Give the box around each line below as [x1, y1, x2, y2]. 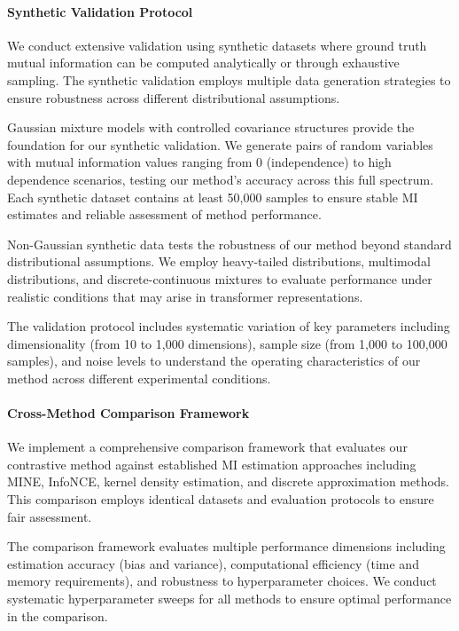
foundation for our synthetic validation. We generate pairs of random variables [7, 135, 433, 154]
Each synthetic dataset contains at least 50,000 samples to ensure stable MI [7, 187, 418, 206]
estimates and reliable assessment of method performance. [7, 205, 322, 224]
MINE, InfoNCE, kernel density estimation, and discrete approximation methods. [7, 472, 450, 491]
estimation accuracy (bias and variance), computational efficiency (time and [7, 554, 419, 572]
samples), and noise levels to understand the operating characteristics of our [7, 351, 421, 370]
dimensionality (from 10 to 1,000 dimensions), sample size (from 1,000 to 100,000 [7, 334, 447, 352]
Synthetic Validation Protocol [7, 2, 193, 20]
